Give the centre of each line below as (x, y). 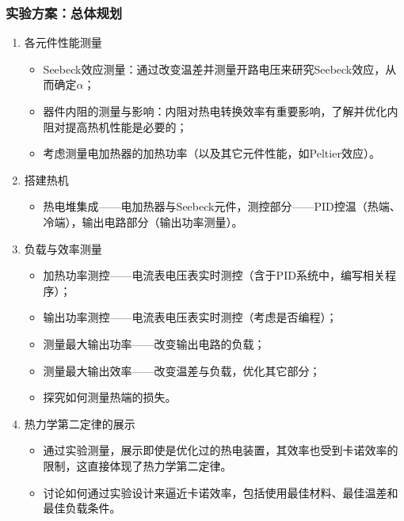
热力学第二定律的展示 (80, 423)
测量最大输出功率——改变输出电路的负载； (154, 343)
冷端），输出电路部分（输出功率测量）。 (143, 221)
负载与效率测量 (63, 248)
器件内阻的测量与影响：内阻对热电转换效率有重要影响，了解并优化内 (221, 111)
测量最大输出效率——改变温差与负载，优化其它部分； (182, 370)
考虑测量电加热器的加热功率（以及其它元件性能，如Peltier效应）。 (212, 153)
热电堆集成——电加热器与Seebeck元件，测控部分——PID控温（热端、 (222, 206)
